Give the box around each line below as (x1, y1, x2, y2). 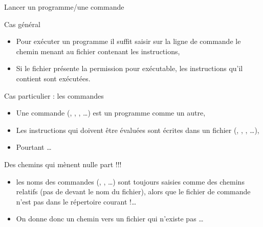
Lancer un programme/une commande (4, 2, 124, 12)
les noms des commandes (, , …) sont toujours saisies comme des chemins (16, 176, 245, 187)
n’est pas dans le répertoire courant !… (16, 196, 137, 207)
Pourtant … (16, 142, 52, 152)
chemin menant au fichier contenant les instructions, (16, 46, 180, 56)
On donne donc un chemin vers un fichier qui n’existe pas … (16, 213, 204, 224)
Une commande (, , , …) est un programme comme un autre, (16, 107, 206, 118)
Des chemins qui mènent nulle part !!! (4, 158, 122, 169)
